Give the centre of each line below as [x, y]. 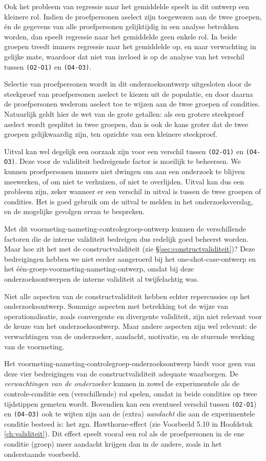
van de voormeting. [34, 346]
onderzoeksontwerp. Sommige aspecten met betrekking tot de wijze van [116, 306]
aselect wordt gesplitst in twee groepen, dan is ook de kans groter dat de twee [126, 124]
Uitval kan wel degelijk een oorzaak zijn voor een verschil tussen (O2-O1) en [124, 151]
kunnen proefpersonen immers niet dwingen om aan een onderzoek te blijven [125, 171]
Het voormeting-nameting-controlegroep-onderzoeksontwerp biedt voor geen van [130, 363]
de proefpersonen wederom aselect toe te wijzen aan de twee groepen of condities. [132, 104]
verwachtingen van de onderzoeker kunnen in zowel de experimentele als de [122, 383]
